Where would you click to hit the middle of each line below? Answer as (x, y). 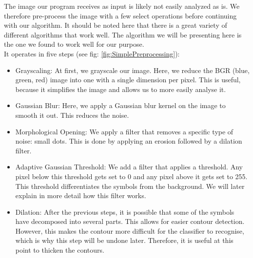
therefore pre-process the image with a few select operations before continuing (120, 15)
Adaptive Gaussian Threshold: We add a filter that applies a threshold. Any (129, 167)
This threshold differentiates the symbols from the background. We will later (130, 186)
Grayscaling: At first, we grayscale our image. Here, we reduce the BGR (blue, (132, 70)
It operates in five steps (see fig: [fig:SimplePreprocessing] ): (92, 53)
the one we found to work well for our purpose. (74, 44)
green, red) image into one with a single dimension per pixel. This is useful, (128, 80)
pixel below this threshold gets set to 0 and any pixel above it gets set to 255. (131, 176)
